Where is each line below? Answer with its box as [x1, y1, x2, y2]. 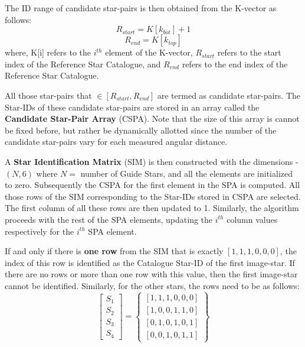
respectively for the [5, 225, 74, 237]
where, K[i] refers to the [5, 46, 91, 59]
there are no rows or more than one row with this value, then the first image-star [5, 268, 298, 280]
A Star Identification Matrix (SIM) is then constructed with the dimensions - [5, 155, 299, 167]
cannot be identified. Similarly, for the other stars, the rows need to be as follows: [5, 279, 300, 291]
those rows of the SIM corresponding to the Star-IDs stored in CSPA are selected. [5, 190, 301, 202]
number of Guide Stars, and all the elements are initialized [80, 167, 293, 179]
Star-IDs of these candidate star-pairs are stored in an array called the [5, 100, 260, 113]
